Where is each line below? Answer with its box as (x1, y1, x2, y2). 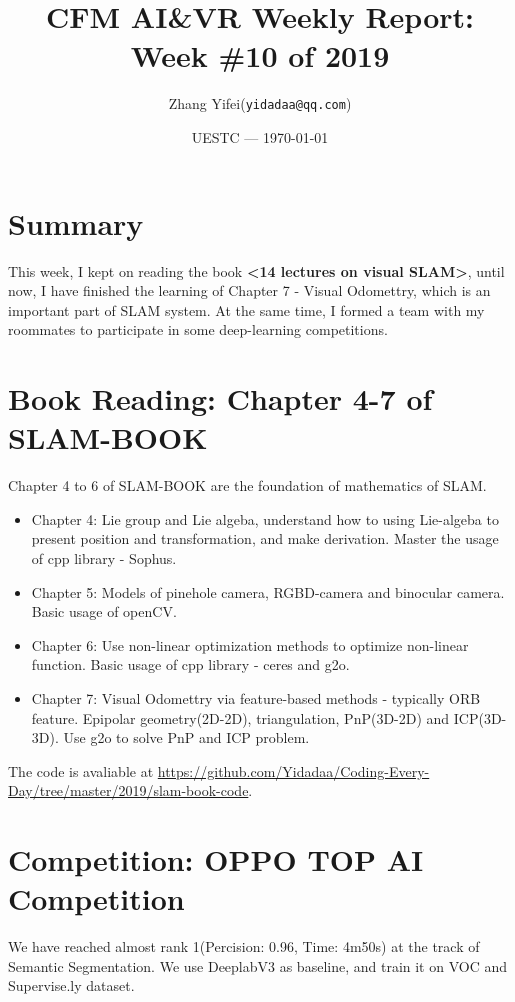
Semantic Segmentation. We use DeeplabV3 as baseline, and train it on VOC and (8, 955, 508, 976)
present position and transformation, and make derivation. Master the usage (31, 528, 499, 549)
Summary (8, 202, 144, 243)
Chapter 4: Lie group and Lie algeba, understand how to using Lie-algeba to (31, 508, 499, 529)
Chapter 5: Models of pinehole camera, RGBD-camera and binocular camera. (31, 581, 505, 602)
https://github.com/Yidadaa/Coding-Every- (157, 760, 430, 781)
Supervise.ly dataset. (8, 975, 135, 996)
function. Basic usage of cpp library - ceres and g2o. (31, 654, 350, 675)
